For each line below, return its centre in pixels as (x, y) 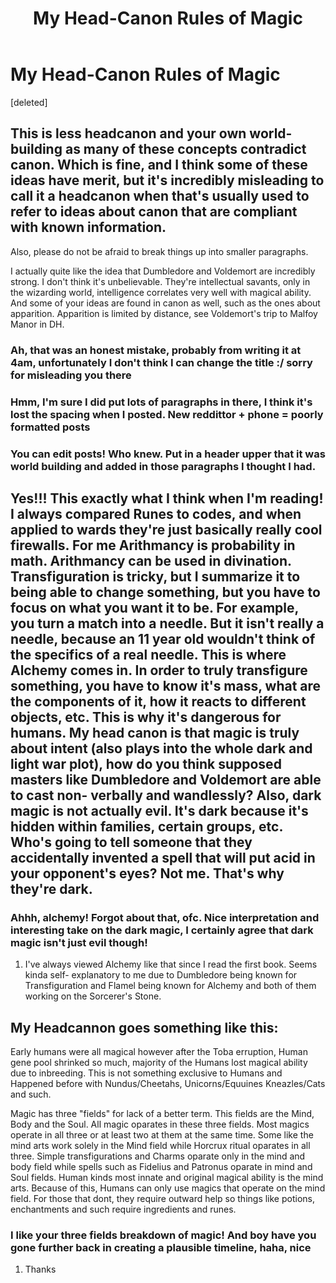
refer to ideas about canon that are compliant (154, 212)
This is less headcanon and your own (128, 133)
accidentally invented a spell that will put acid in (163, 857)
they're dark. (51, 888)
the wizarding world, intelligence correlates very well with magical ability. (161, 292)
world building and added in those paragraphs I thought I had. (163, 466)
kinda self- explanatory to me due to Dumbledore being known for (161, 975)
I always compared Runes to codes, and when (156, 513)
